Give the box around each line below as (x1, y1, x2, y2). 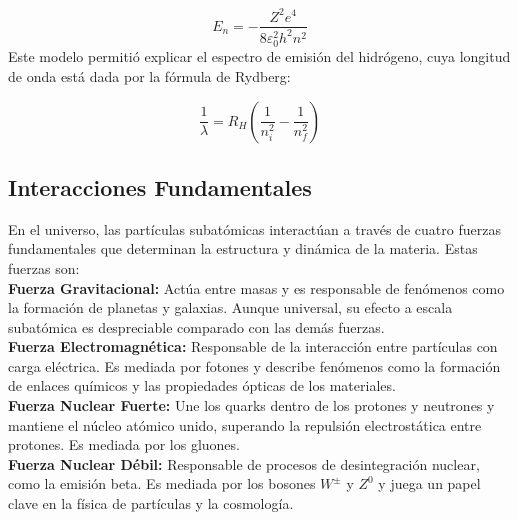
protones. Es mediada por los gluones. (8, 434, 240, 455)
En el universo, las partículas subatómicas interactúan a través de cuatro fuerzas (8, 218, 501, 239)
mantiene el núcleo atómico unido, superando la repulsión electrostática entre (8, 414, 482, 435)
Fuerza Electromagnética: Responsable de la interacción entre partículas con (8, 336, 498, 357)
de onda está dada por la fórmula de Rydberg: (8, 65, 291, 86)
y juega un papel (378, 473, 481, 494)
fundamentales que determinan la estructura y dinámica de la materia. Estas (8, 238, 478, 259)
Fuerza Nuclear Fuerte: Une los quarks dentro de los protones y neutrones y (8, 395, 495, 416)
